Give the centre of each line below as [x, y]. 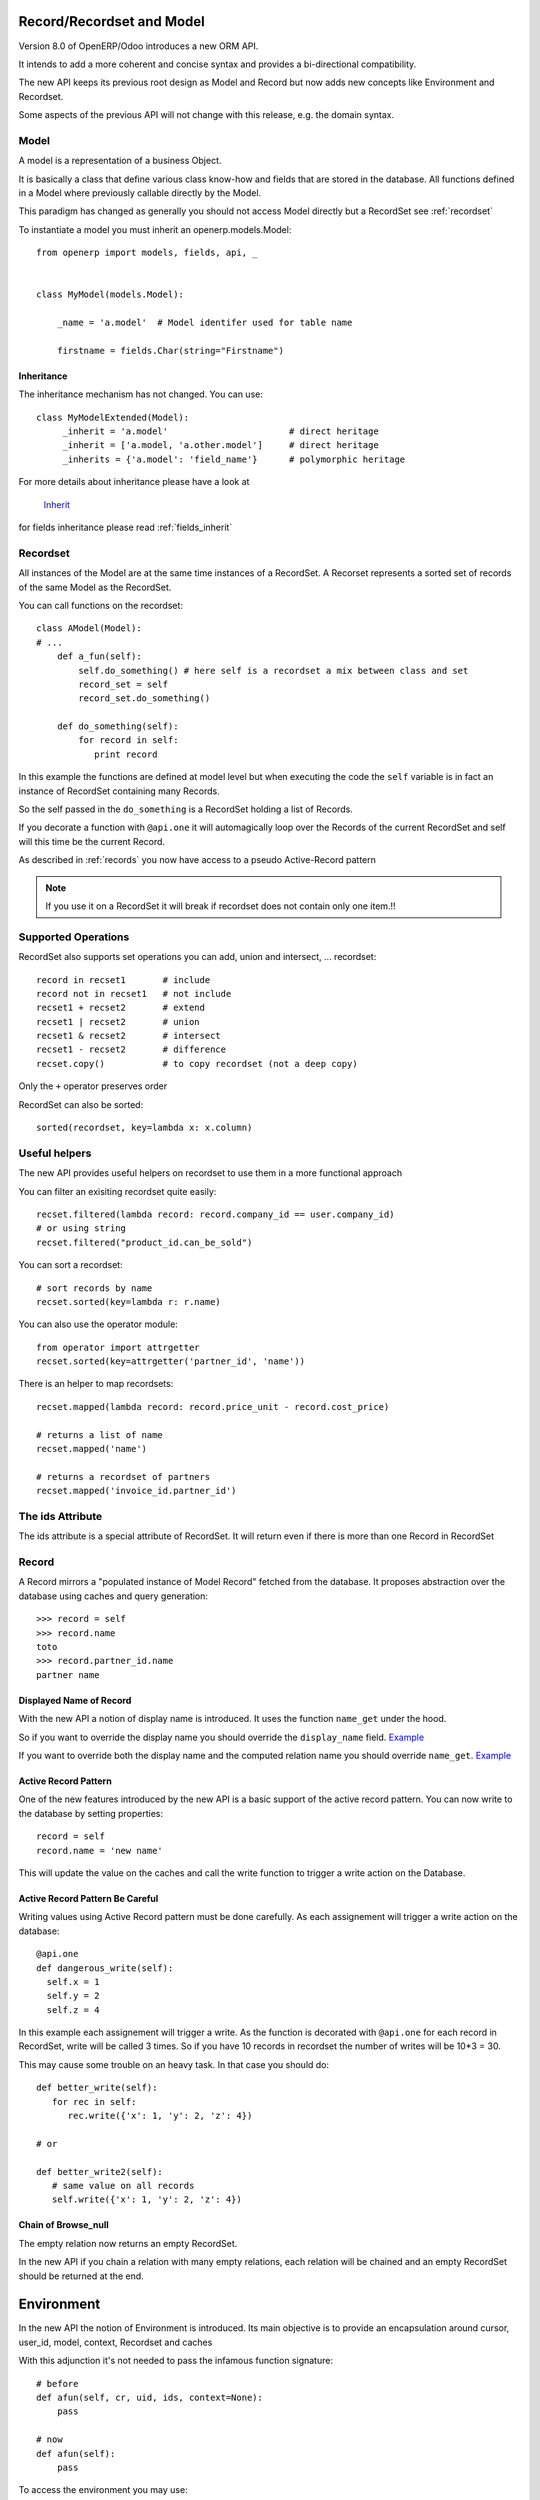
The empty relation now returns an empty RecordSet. [128, 2243]
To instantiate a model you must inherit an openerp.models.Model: [155, 229]
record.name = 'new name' [100, 1850]
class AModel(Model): [89, 628]
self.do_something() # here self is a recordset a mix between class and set [273, 670]
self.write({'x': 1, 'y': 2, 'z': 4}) [146, 2199]
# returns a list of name [100, 1434]
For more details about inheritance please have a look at [134, 482]
